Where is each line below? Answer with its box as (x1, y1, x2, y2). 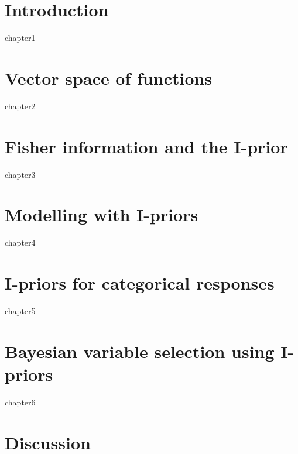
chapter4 (5, 236, 36, 249)
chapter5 (5, 305, 36, 317)
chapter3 (5, 168, 36, 180)
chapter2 (5, 99, 36, 112)
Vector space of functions (5, 66, 213, 90)
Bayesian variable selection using (5, 339, 275, 363)
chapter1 (5, 32, 36, 44)
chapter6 (5, 395, 36, 408)
